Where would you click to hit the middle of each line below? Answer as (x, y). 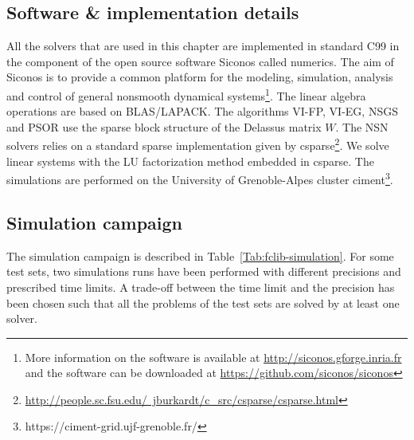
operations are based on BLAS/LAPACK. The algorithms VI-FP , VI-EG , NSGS (202, 111)
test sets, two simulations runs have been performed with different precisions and (204, 271)
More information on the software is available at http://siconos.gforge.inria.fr (213, 357)
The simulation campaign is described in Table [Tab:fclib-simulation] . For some (200, 255)
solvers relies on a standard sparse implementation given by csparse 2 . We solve (198, 144)
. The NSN (362, 126)
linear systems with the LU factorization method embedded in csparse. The (190, 161)
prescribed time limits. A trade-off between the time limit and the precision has (201, 287)
